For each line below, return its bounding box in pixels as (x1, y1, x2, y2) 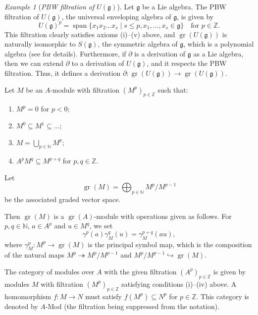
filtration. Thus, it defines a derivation (4, 68, 121, 78)
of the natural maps (4, 250, 65, 260)
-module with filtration (50, 84, 120, 95)
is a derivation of (134, 48, 186, 58)
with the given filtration (104, 266, 177, 276)
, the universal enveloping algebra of (61, 11, 171, 21)
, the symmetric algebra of (98, 39, 178, 49)
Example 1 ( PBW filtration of (4, 1, 95, 11)
